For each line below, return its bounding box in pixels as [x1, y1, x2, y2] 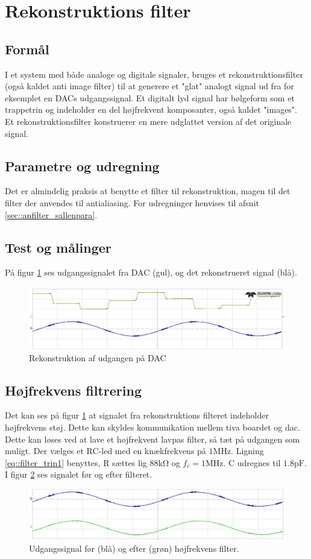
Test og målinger [5, 238, 112, 256]
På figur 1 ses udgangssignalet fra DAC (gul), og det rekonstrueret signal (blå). [5, 266, 297, 279]
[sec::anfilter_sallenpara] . [5, 208, 98, 221]
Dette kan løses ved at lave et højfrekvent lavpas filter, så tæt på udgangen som [5, 432, 300, 445]
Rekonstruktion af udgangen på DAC [29, 351, 166, 364]
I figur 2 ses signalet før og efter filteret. [5, 468, 152, 481]
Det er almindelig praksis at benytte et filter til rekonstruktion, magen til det [5, 185, 291, 197]
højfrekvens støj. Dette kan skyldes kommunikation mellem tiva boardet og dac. [5, 421, 300, 433]
